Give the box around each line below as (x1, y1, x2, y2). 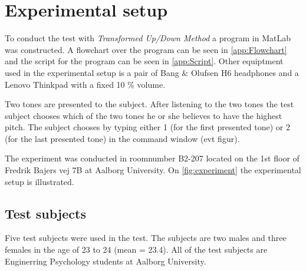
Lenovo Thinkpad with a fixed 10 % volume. (5, 78, 166, 90)
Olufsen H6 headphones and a (190, 66, 299, 78)
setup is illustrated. (5, 175, 74, 187)
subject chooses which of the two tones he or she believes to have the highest (5, 109, 282, 121)
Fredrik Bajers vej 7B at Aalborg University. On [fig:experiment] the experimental (5, 164, 301, 176)
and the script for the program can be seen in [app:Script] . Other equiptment (5, 55, 284, 67)
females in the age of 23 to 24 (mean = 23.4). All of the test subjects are (5, 243, 268, 256)
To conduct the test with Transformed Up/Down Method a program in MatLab (5, 32, 291, 44)
